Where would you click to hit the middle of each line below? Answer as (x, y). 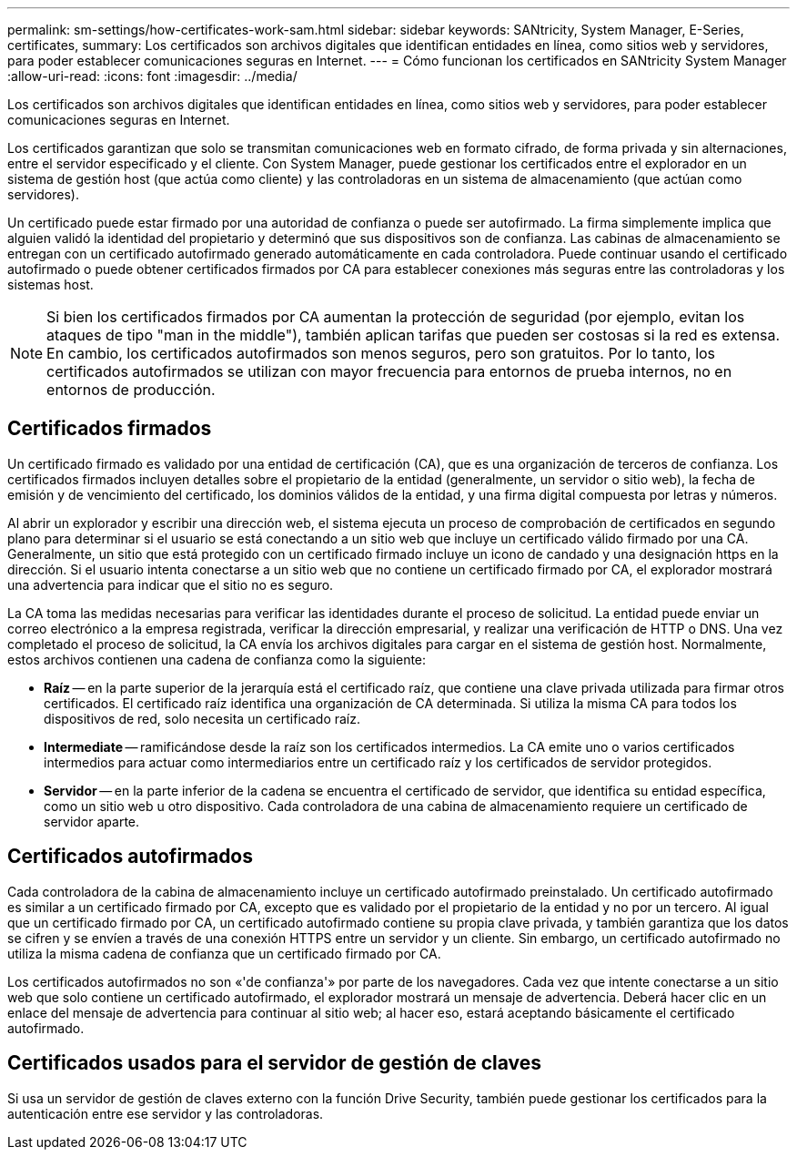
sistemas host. (50, 284)
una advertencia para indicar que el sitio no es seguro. (171, 584)
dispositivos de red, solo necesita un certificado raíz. (202, 718)
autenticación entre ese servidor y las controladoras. (166, 1113)
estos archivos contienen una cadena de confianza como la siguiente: (217, 659)
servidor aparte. (92, 821)
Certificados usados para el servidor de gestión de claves (275, 1063)
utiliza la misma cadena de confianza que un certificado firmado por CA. (224, 953)
